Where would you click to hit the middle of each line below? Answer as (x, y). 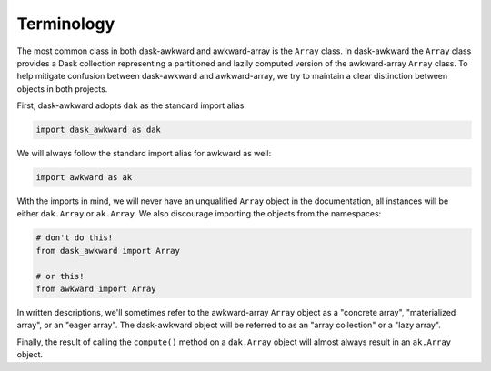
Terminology (66, 24)
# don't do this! (75, 238)
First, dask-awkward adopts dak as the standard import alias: (132, 105)
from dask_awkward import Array (108, 251)
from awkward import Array (96, 288)
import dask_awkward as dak (98, 130)
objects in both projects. (62, 89)
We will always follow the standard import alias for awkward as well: (144, 154)
